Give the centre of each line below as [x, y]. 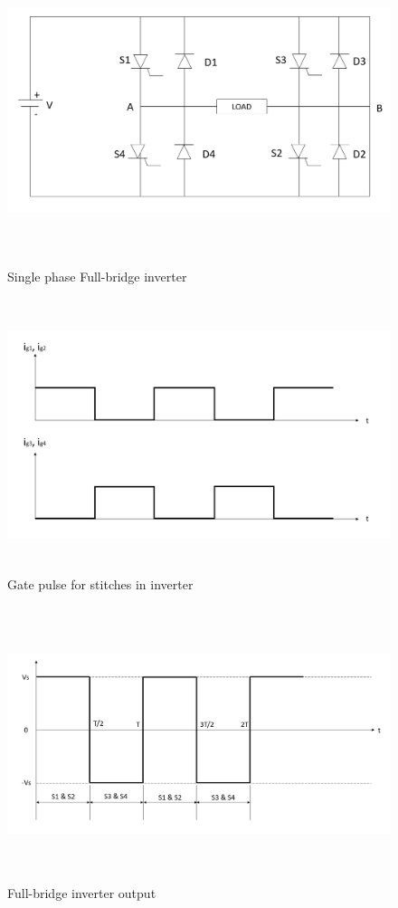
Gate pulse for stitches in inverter [100, 584]
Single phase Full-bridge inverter [97, 276]
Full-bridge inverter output [82, 892]
